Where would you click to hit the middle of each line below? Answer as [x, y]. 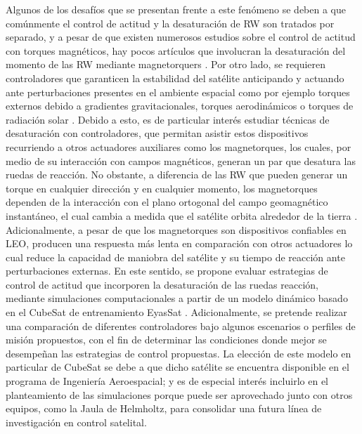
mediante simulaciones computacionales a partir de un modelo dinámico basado [177, 298]
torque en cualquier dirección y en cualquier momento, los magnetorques [162, 188]
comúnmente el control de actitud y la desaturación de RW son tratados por [170, 23]
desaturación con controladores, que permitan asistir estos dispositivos [157, 133]
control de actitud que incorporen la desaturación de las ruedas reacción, [162, 284]
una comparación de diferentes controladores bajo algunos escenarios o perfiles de [181, 325]
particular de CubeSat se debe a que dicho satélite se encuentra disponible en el [177, 367]
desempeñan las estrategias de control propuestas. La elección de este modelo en [179, 353]
